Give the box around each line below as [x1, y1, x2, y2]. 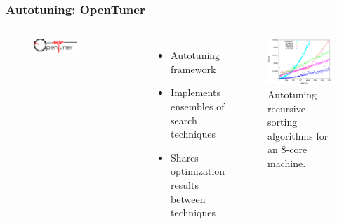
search [171, 112, 197, 127]
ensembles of [171, 99, 225, 113]
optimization [171, 164, 225, 178]
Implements [171, 85, 220, 100]
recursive [267, 100, 305, 115]
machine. [267, 156, 306, 171]
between [171, 191, 206, 206]
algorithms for [267, 128, 329, 143]
